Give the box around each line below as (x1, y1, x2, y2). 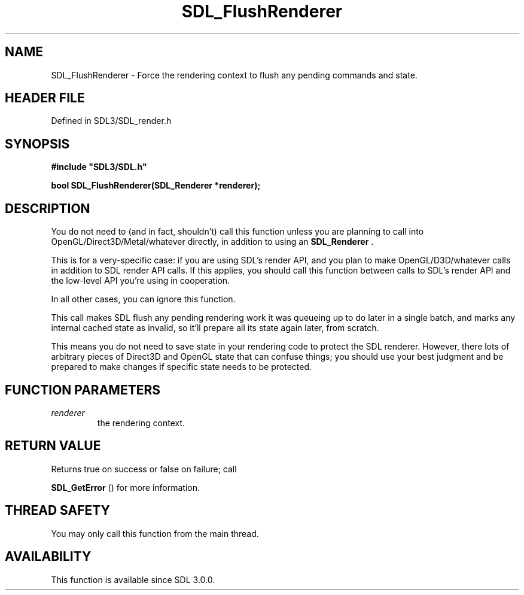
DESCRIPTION (5, 201, 90, 216)
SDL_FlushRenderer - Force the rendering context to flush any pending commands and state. (51, 69, 418, 80)
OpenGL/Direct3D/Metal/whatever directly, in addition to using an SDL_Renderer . (51, 236, 374, 247)
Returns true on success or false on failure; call (51, 463, 237, 474)
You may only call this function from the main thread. (51, 528, 259, 539)
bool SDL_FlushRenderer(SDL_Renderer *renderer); (51, 180, 261, 191)
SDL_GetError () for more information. (51, 482, 200, 493)
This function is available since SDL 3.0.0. (51, 574, 215, 585)
